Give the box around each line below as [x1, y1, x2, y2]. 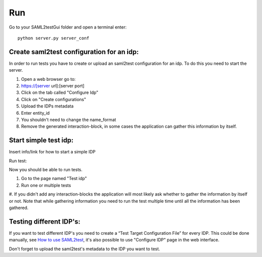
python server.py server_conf [17, 35, 90, 41]
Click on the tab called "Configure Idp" [21, 90, 98, 95]
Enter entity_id [21, 110, 50, 116]
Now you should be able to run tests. [9, 167, 82, 173]
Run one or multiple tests [21, 182, 71, 188]
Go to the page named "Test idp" [21, 176, 87, 181]
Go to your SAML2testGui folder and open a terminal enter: [9, 24, 127, 30]
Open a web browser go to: [21, 76, 76, 82]
